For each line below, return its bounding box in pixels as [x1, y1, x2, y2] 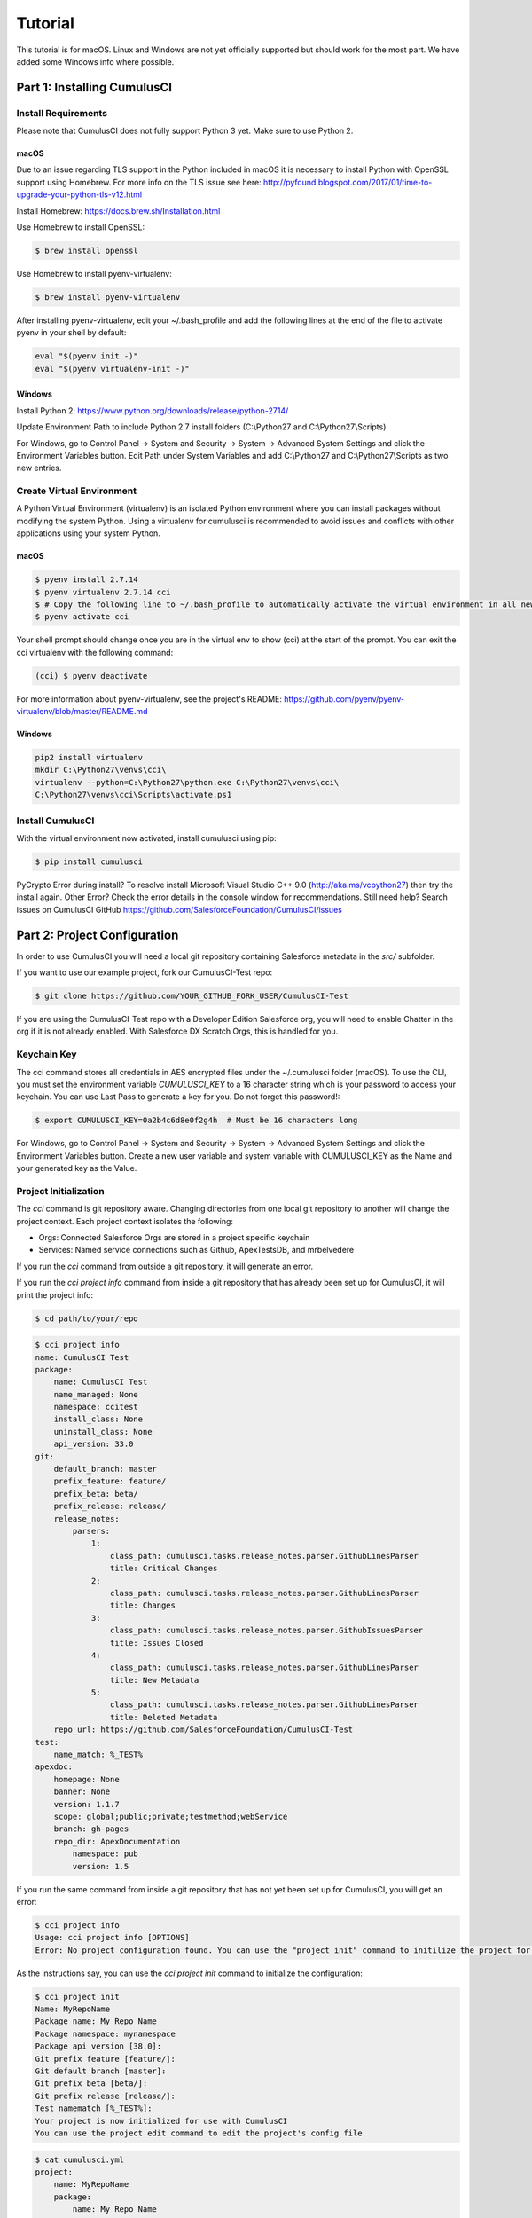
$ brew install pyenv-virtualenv [35, 293, 181, 302]
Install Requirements [16, 106, 108, 119]
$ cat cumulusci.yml [35, 2154, 124, 2165]
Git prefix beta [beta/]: [35, 2079, 148, 2088]
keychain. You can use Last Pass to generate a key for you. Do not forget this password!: [16, 1091, 340, 1102]
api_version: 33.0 [53, 1439, 134, 1450]
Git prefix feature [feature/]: [35, 2054, 176, 2064]
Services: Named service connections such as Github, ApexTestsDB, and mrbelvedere [38, 1245, 355, 1255]
